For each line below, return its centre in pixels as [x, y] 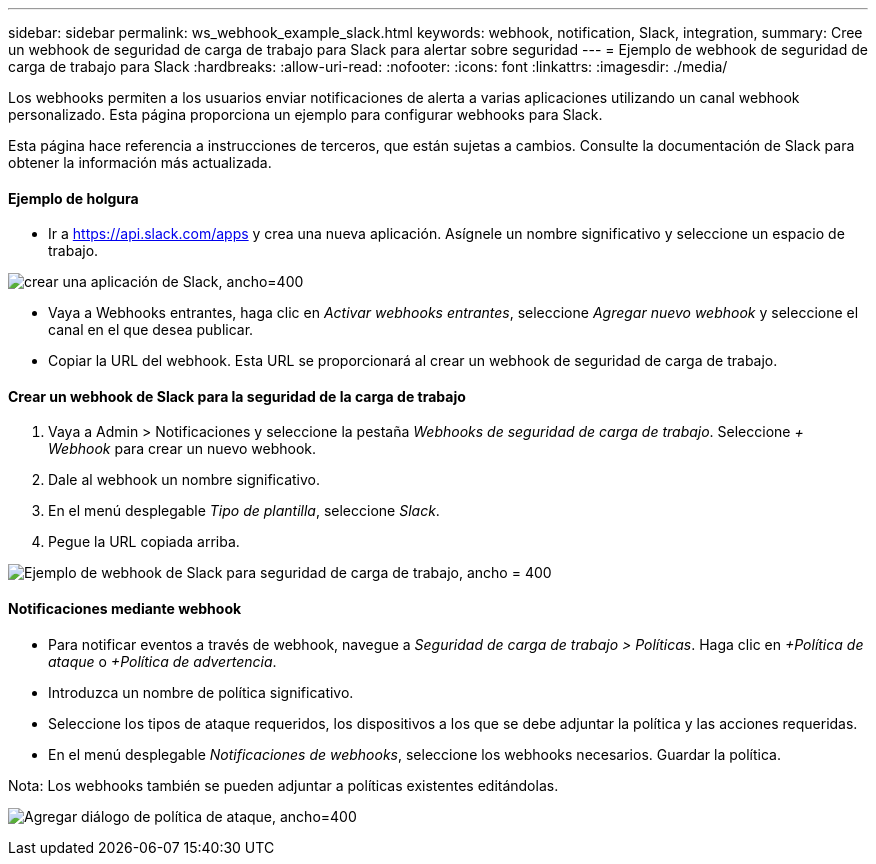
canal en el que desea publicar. [151, 330]
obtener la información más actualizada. [140, 162]
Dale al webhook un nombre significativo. [184, 480]
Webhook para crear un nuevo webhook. [182, 449]
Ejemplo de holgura [73, 198]
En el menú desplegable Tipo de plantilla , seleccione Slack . [244, 511]
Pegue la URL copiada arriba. [144, 542]
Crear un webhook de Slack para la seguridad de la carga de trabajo [237, 396]
